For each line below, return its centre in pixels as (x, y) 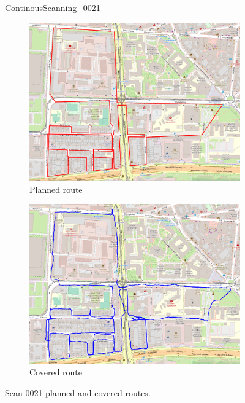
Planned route (56, 189)
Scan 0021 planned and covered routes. (78, 392)
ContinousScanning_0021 (53, 7)
